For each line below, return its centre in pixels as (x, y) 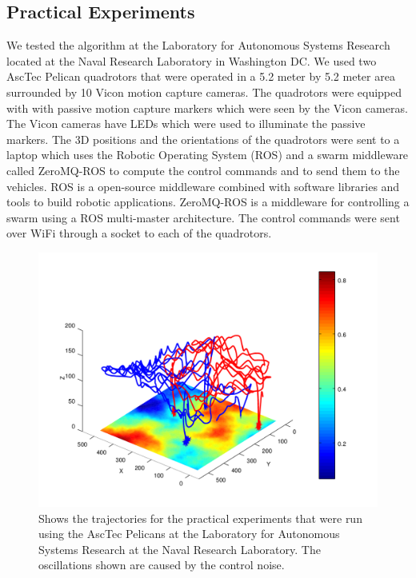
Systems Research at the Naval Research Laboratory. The (180, 549)
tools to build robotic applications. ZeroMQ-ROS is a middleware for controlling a (208, 202)
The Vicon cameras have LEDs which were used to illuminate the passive (186, 124)
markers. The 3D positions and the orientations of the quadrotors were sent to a (203, 139)
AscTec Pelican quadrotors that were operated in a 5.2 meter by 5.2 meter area (201, 76)
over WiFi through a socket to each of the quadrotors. (139, 233)
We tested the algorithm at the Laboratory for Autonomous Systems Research (198, 45)
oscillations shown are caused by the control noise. (162, 565)
